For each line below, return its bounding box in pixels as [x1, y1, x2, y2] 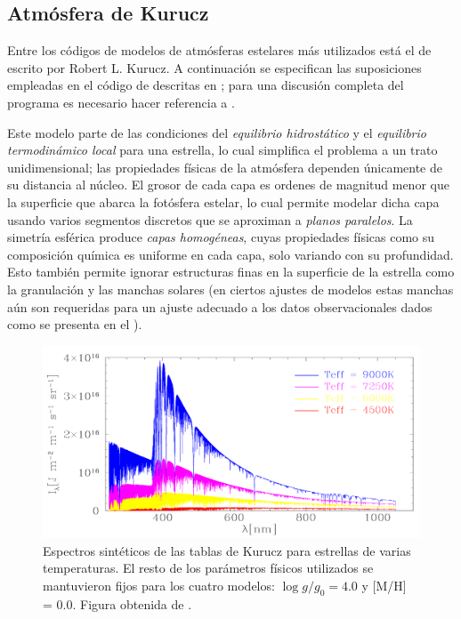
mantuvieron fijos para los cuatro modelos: [43, 576, 275, 595]
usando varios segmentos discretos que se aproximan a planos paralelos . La [7, 210, 413, 229]
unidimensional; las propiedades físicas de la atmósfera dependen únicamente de [7, 157, 442, 176]
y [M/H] [361, 576, 407, 595]
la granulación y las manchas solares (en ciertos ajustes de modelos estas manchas [7, 279, 454, 298]
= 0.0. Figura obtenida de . [43, 594, 192, 613]
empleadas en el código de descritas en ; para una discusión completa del [7, 76, 404, 94]
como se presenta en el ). [7, 315, 142, 334]
